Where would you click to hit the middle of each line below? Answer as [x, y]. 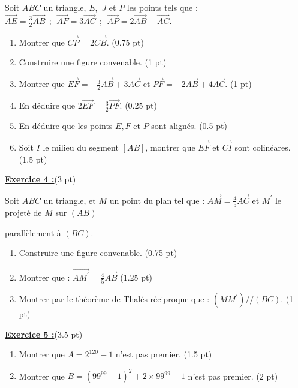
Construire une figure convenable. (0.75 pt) [98, 253]
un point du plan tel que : [157, 200]
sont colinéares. [263, 147]
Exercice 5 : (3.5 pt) [44, 334]
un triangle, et [70, 200]
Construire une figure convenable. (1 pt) [93, 62]
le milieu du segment [81, 147]
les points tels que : [162, 7]
